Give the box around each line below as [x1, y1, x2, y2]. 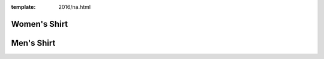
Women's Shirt [11, 18, 68, 29]
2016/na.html [58, 4, 91, 10]
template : [11, 4, 36, 10]
